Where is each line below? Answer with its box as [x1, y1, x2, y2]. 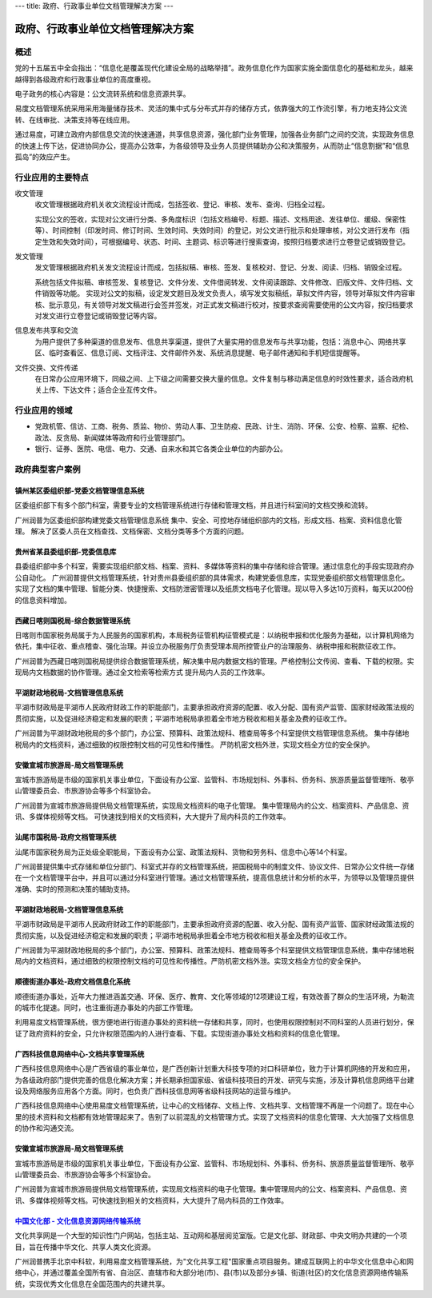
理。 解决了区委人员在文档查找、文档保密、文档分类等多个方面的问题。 [14, 526, 248, 536]
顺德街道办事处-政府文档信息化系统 [14, 976, 131, 987]
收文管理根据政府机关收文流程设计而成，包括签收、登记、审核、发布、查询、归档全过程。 [34, 200, 330, 210]
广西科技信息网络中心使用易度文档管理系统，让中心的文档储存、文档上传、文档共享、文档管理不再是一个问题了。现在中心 [14, 1100, 414, 1111]
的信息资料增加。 [14, 595, 71, 605]
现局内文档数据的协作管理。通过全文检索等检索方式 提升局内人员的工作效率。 [14, 668, 270, 677]
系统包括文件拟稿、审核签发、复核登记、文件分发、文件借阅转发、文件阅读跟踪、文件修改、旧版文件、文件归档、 [34, 277, 406, 287]
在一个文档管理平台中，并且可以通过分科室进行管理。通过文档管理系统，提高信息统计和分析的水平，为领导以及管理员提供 [14, 873, 414, 883]
